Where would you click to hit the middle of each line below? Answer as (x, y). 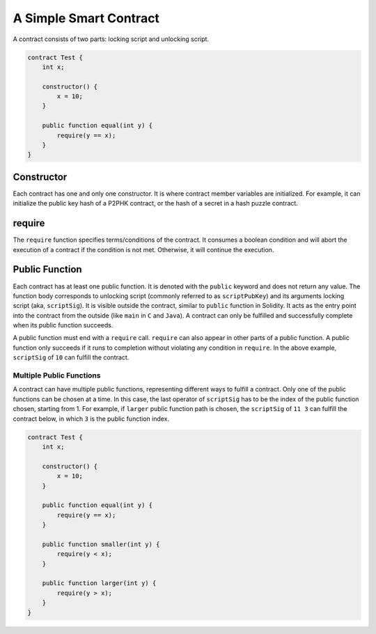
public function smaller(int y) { (101, 544)
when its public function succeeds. (63, 325)
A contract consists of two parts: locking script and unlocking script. (111, 39)
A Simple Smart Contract (86, 18)
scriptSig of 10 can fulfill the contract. (71, 357)
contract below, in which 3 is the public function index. (91, 419)
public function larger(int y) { (99, 583)
